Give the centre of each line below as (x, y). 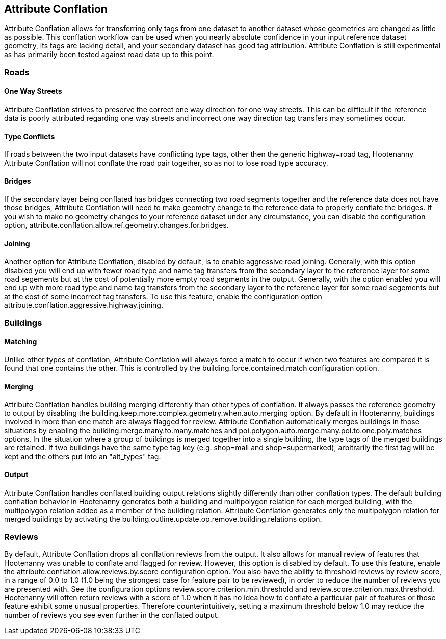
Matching (21, 341)
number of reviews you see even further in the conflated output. (112, 615)
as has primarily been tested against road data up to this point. (109, 55)
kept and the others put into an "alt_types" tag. (83, 457)
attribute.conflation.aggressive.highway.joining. (84, 305)
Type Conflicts (30, 136)
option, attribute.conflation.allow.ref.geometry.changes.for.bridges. (116, 225)
